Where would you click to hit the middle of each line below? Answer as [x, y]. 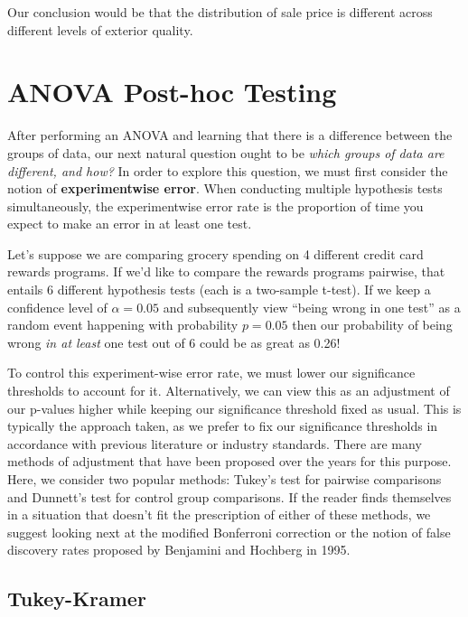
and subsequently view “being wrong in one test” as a [312, 307]
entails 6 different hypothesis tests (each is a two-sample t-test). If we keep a [219, 290]
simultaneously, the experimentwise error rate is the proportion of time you [215, 206]
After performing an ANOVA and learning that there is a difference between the [230, 135]
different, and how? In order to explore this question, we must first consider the [228, 170]
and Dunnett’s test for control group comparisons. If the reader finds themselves [229, 496]
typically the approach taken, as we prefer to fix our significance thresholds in [223, 426]
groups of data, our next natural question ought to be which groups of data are [226, 152]
